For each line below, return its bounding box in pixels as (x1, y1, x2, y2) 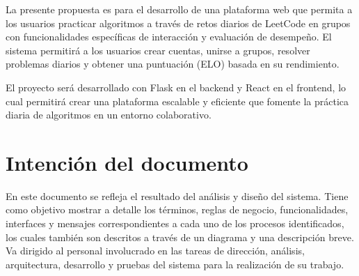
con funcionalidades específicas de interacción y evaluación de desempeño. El (6, 29, 332, 44)
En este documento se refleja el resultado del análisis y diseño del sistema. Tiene (6, 188, 349, 203)
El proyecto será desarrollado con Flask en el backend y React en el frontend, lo (6, 79, 346, 94)
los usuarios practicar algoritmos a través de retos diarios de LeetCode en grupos (6, 15, 351, 30)
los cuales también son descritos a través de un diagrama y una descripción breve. (6, 229, 354, 244)
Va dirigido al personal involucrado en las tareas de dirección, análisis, (6, 243, 305, 258)
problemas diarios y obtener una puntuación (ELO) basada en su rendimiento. (6, 56, 340, 71)
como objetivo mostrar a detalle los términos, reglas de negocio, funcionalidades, (6, 202, 349, 217)
